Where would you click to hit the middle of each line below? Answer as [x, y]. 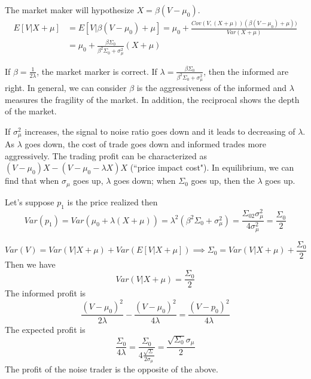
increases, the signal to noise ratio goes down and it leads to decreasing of [160, 131]
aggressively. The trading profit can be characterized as [106, 155]
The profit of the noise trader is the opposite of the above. [112, 369]
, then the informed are [246, 71]
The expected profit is [45, 329]
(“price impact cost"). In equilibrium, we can [212, 167]
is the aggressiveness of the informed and [211, 87]
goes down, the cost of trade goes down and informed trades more [145, 144]
